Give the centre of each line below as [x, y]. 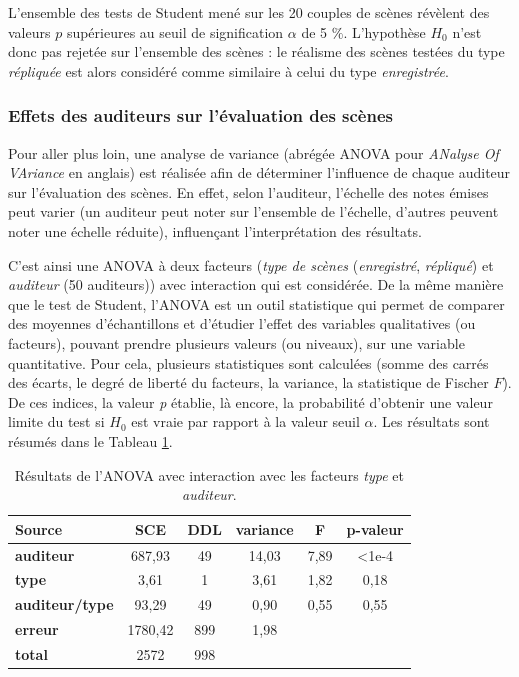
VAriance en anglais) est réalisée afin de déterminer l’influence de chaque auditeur [259, 172]
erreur [37, 629]
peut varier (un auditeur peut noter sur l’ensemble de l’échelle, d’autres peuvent [253, 211]
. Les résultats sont [431, 421]
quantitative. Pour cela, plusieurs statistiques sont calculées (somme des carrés [248, 362]
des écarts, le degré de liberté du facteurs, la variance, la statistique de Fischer [248, 382]
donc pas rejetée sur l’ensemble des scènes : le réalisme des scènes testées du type [256, 51]
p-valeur [375, 528]
